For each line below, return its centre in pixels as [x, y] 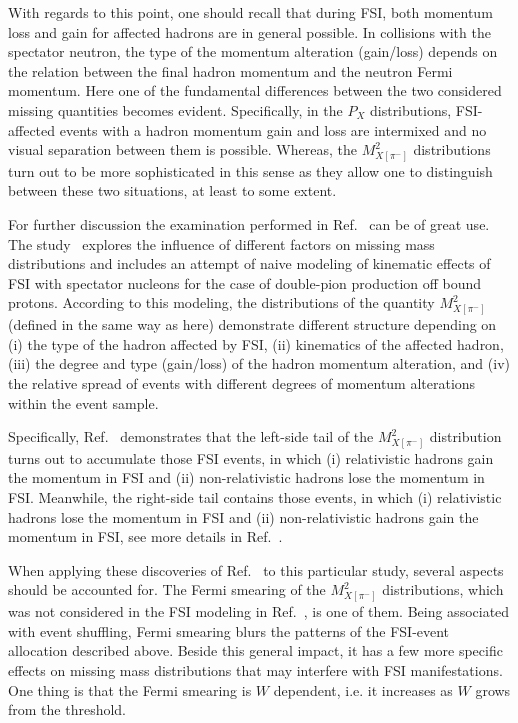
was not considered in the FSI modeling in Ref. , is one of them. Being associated [259, 611]
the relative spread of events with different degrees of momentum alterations [242, 382]
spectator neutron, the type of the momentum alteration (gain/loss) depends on [253, 51]
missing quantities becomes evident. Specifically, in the [175, 109]
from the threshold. [67, 709]
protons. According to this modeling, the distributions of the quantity [221, 302]
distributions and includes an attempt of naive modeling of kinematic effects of [249, 263]
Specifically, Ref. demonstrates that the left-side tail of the [191, 436]
